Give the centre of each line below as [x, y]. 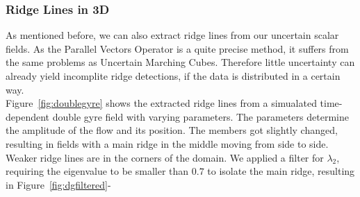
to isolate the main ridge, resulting [281, 171]
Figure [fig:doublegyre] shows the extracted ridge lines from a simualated [161, 103]
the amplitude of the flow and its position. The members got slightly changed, [172, 130]
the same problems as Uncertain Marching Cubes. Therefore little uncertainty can [180, 62]
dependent [28, 116]
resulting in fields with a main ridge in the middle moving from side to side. [167, 143]
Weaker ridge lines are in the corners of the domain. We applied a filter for [165, 157]
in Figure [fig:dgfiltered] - [58, 184]
